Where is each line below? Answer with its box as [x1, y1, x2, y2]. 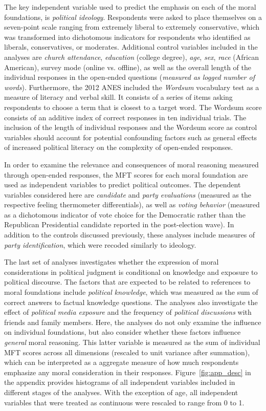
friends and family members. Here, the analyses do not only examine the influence [4, 316, 261, 327]
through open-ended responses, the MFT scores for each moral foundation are [4, 169, 248, 180]
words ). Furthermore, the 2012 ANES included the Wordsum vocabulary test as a [4, 81, 259, 92]
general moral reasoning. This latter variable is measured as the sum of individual [4, 337, 260, 347]
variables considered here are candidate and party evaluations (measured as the [4, 189, 251, 200]
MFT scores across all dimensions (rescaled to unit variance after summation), [4, 347, 250, 357]
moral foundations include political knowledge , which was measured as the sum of [4, 287, 258, 297]
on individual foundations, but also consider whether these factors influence [4, 327, 241, 337]
